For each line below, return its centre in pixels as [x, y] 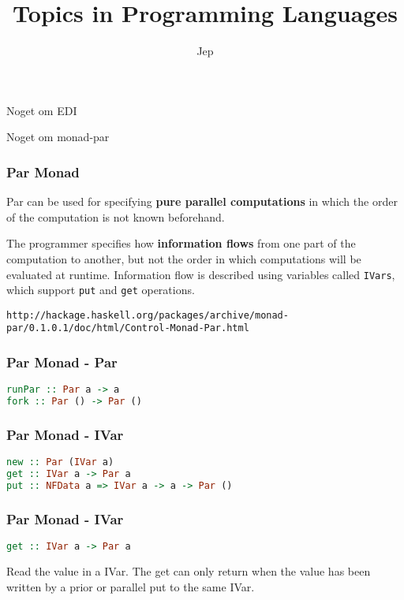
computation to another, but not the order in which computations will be [184, 258]
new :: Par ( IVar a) [60, 462]
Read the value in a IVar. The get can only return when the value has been [189, 571]
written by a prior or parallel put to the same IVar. [131, 586]
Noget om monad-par [58, 137]
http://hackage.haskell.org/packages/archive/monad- [148, 315]
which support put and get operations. [101, 290]
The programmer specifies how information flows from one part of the [181, 243]
